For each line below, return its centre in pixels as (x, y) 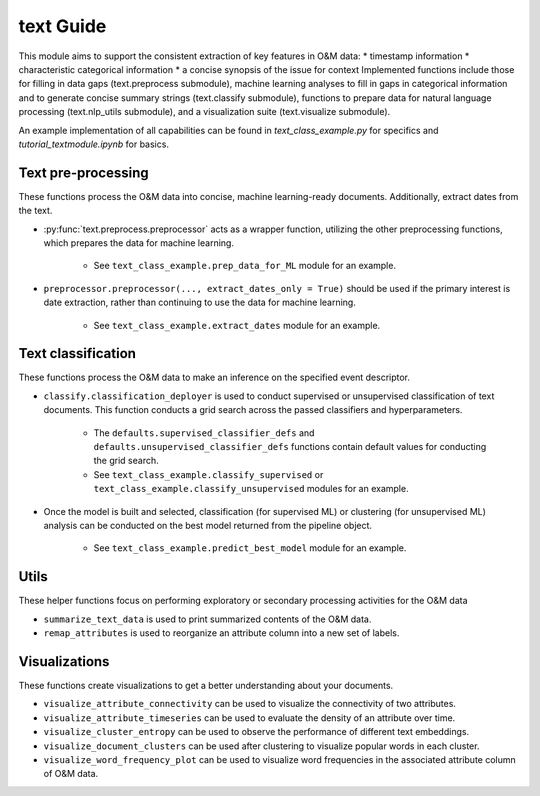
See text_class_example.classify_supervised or (208, 474)
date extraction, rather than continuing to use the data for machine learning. (200, 302)
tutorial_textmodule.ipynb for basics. (94, 144)
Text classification (77, 353)
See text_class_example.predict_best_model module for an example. (250, 548)
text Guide (62, 26)
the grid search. (126, 461)
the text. (35, 211)
